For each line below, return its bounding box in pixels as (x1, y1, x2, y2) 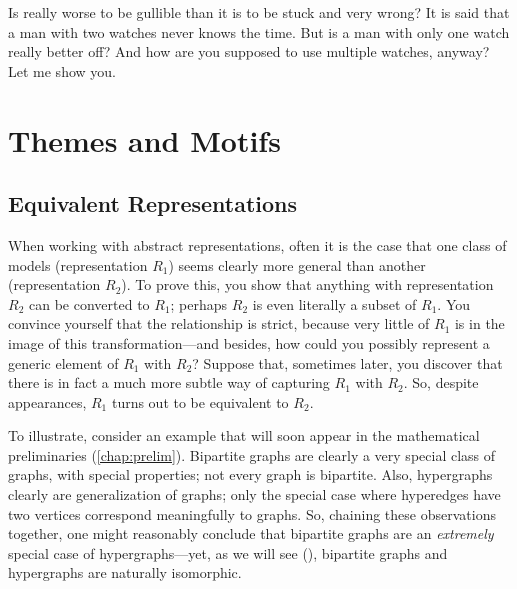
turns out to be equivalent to (111, 391, 289, 412)
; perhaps (170, 293, 228, 314)
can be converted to (28, 293, 150, 314)
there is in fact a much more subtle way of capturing (8, 372, 330, 393)
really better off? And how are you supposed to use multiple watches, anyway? (8, 41, 490, 62)
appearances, (8, 391, 87, 412)
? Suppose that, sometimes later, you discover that (192, 352, 503, 373)
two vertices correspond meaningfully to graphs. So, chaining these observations (8, 503, 496, 524)
